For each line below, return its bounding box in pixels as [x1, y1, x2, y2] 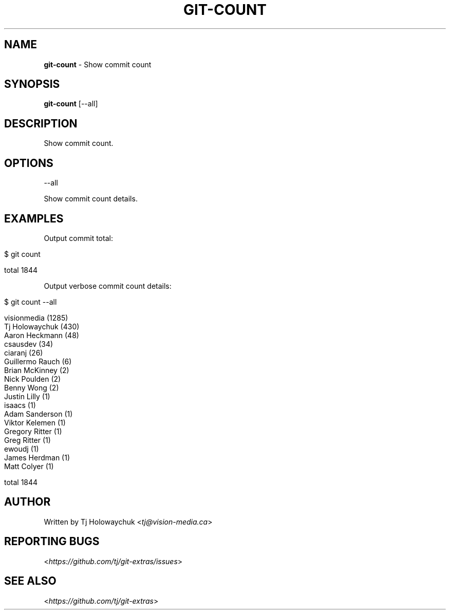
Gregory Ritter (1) [4, 426, 62, 436]
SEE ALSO [4, 574, 57, 588]
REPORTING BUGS [4, 535, 100, 548]
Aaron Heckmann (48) [4, 330, 79, 340]
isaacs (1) [4, 400, 36, 410]
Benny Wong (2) [4, 383, 59, 392]
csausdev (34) [4, 339, 53, 348]
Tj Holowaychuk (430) [4, 322, 80, 331]
